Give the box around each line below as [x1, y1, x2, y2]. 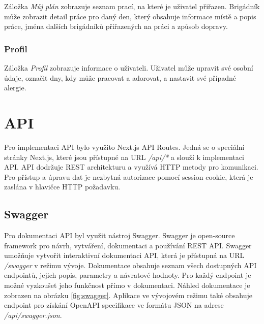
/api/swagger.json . [4, 309, 62, 320]
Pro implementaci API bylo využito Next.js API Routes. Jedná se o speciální [4, 141, 245, 152]
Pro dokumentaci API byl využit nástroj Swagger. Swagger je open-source [4, 230, 235, 241]
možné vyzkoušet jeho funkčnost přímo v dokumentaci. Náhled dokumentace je [4, 280, 250, 290]
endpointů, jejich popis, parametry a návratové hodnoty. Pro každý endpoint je [4, 270, 251, 280]
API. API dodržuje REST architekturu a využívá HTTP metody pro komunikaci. [4, 161, 258, 172]
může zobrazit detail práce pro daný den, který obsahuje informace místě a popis [4, 11, 256, 21]
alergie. [4, 82, 26, 93]
